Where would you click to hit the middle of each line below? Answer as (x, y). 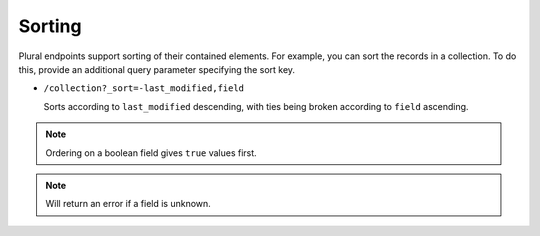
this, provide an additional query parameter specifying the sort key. (156, 69)
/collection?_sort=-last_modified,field (144, 88)
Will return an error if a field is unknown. (128, 204)
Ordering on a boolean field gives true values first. (151, 152)
